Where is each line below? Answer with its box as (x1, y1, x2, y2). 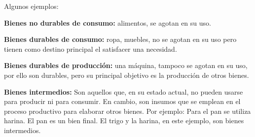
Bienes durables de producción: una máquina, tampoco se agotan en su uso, (4, 60, 248, 70)
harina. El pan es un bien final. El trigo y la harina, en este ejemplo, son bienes (4, 115, 244, 126)
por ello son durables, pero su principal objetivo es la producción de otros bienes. (4, 69, 249, 80)
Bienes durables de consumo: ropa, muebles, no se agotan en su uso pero (4, 34, 237, 44)
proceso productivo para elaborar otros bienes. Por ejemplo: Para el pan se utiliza (4, 105, 251, 116)
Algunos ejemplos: (4, 1, 59, 11)
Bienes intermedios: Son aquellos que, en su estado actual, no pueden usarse (4, 86, 243, 97)
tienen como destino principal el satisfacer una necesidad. (4, 43, 177, 54)
